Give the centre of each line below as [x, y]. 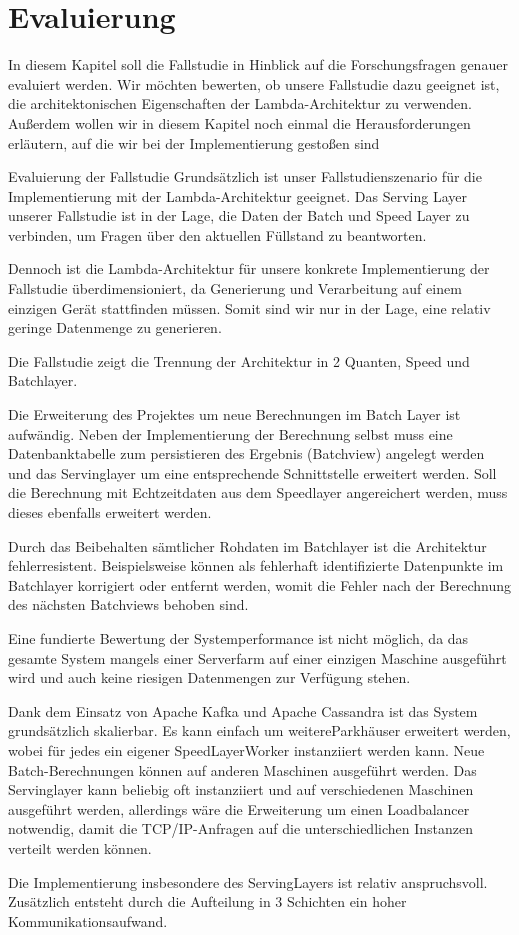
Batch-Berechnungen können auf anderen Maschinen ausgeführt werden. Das [242, 769]
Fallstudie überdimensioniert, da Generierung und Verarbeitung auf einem [235, 288]
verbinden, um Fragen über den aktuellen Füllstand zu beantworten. [217, 234]
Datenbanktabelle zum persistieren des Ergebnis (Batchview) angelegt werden [246, 453]
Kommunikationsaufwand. [88, 920]
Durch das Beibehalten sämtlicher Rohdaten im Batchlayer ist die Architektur [247, 545]
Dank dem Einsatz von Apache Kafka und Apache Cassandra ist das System [243, 710]
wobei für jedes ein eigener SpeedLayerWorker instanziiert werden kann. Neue [246, 749]
